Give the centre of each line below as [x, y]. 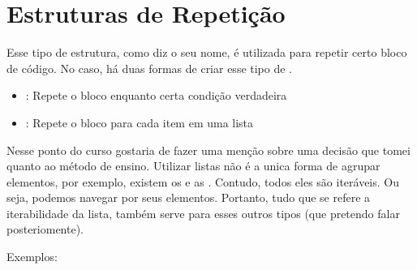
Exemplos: [32, 257]
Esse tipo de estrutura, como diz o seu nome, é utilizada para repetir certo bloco [207, 52]
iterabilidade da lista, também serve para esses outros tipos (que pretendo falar [203, 213]
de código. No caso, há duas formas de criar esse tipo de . [150, 68]
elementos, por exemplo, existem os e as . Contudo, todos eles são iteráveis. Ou [203, 181]
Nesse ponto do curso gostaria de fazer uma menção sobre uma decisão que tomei [208, 150]
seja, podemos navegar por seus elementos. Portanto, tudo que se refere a [189, 197]
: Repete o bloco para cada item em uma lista [140, 122]
